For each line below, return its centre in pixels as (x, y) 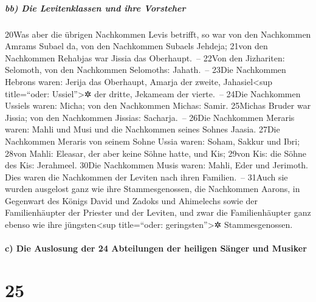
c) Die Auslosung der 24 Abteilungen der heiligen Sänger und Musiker (156, 248)
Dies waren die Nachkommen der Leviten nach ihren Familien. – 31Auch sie (146, 177)
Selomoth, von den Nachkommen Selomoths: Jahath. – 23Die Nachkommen (146, 70)
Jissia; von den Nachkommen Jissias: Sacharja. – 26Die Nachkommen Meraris (150, 117)
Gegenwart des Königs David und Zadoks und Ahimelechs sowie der (132, 200)
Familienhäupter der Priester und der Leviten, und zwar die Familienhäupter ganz (158, 212)
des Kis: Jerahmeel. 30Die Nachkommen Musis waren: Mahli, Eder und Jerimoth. (157, 165)
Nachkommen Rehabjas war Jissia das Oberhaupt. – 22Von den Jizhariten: (145, 57)
